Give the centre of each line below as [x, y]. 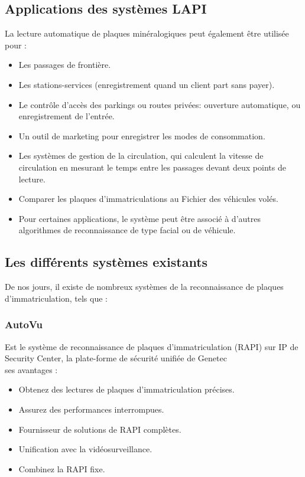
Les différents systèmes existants [106, 262]
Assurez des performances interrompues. [91, 409]
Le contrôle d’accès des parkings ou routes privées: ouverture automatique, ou [160, 104]
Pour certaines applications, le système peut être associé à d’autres [139, 218]
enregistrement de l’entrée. [66, 116]
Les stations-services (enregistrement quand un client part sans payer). [147, 84]
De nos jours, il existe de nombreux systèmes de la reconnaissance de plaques [144, 287]
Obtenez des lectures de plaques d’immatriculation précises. [126, 389]
